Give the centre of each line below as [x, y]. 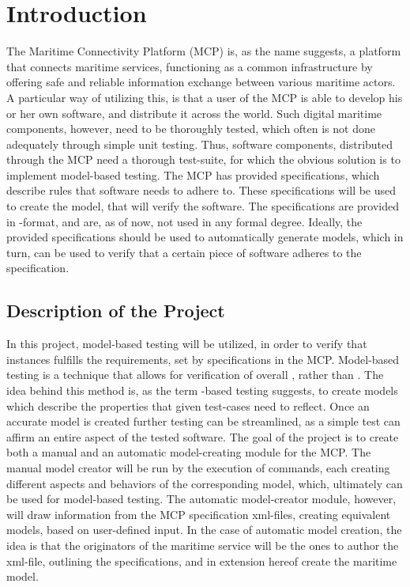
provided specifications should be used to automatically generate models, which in [205, 237]
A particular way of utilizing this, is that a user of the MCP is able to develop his [205, 97]
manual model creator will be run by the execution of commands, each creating [198, 467]
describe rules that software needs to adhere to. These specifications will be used [201, 190]
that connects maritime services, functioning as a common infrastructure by [190, 66]
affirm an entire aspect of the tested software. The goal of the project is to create [203, 436]
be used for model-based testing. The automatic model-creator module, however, [201, 499]
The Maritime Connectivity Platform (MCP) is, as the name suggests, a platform [204, 51]
